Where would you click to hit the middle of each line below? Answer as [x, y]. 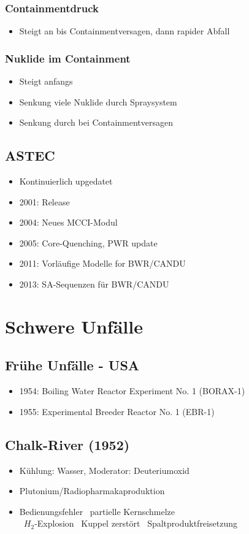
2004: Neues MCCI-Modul [68, 222]
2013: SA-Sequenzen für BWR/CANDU [94, 284]
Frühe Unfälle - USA [72, 365]
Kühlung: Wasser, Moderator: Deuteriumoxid [104, 470]
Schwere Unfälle [74, 326]
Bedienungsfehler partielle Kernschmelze [97, 511]
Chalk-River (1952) [67, 444]
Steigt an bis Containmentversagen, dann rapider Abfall [124, 31]
